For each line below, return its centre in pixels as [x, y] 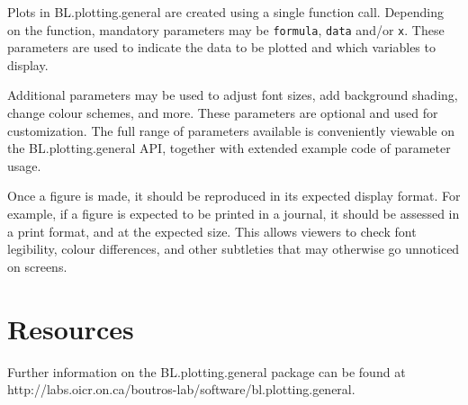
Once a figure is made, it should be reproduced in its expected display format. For [234, 196]
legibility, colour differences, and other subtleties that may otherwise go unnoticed [234, 249]
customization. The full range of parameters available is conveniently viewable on [231, 130]
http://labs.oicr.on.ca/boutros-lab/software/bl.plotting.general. [181, 389]
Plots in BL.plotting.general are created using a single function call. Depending [225, 12]
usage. [24, 165]
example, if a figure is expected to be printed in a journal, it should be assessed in [234, 213]
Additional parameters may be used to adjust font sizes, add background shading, [233, 95]
